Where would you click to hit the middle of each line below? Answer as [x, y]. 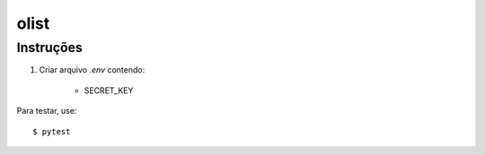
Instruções [49, 47]
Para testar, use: [47, 111]
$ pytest [52, 131]
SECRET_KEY [109, 90]
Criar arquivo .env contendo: [92, 70]
